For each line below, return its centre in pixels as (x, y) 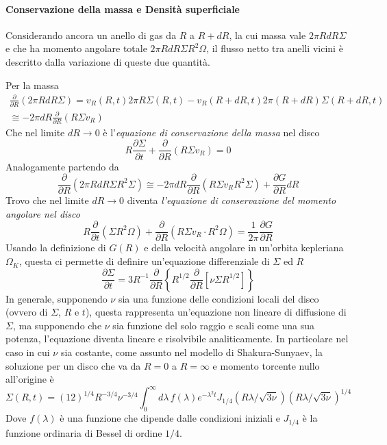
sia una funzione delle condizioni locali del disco (219, 298)
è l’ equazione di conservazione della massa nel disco (211, 132)
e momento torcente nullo (266, 365)
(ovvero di (27, 312)
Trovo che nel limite (47, 200)
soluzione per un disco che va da (73, 365)
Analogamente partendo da (62, 166)
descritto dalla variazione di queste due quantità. (108, 61)
